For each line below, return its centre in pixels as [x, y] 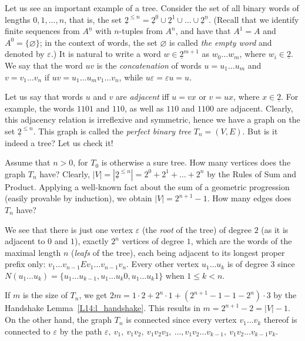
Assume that [28, 162]
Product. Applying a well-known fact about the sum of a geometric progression [147, 186]
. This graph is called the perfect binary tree [112, 131]
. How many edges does [249, 198]
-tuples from [141, 31]
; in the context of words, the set [98, 42]
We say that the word [44, 65]
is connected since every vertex [181, 320]
